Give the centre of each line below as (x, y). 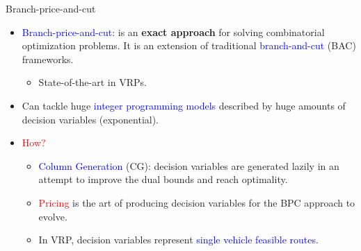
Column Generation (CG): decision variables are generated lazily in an (189, 165)
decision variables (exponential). (90, 119)
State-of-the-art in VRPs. (93, 82)
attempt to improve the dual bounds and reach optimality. (163, 179)
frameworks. (48, 59)
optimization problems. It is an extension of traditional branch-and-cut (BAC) (189, 45)
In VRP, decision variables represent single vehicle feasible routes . (178, 240)
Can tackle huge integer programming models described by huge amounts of (184, 105)
